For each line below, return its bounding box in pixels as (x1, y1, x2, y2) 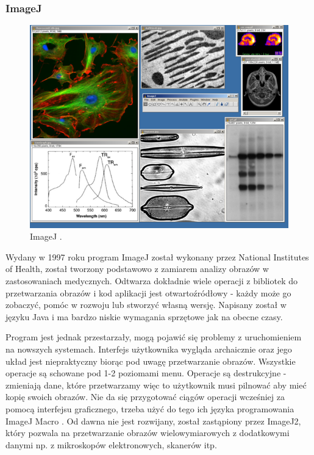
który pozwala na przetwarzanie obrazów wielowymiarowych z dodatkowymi (5, 426, 290, 439)
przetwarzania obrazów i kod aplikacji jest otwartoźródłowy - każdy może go (5, 286, 291, 299)
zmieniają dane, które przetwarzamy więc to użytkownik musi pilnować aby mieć (5, 378, 307, 391)
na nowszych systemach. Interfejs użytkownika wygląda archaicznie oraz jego (5, 343, 292, 355)
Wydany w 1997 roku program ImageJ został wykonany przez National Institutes (5, 250, 309, 263)
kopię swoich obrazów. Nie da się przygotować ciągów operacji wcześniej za (5, 390, 285, 403)
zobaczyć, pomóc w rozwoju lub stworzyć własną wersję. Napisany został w (5, 298, 287, 311)
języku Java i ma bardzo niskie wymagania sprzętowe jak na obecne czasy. (5, 310, 283, 323)
